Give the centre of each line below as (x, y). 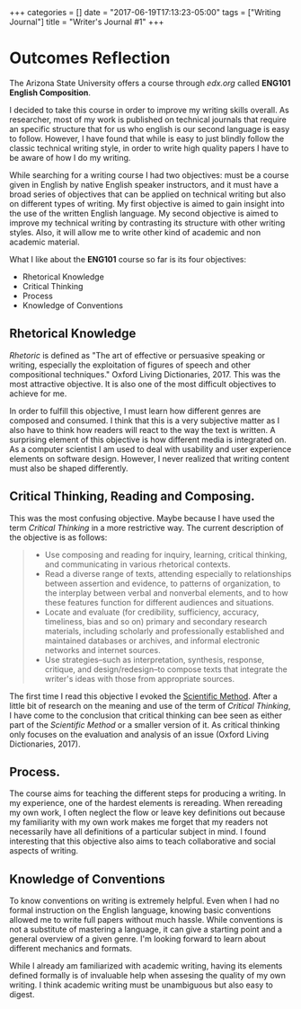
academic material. (44, 242)
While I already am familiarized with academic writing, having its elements (146, 966)
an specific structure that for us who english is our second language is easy (150, 128)
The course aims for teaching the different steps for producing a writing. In (147, 793)
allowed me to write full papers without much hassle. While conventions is (146, 920)
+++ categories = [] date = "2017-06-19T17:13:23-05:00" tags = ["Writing (145, 12)
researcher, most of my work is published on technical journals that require (148, 119)
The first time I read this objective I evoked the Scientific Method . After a (144, 696)
